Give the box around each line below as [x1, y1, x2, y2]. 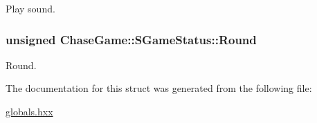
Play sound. [6, 1, 55, 15]
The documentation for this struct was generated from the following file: [6, 81, 312, 95]
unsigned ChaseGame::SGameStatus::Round [6, 30, 257, 48]
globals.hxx [6, 104, 53, 118]
